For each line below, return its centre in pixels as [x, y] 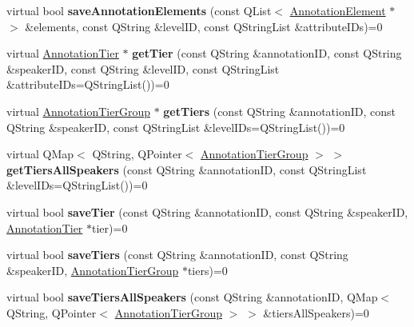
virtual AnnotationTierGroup [78, 111]
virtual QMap [40, 154]
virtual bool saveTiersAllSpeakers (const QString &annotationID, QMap [192, 297]
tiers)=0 [207, 270]
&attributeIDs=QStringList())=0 [88, 84]
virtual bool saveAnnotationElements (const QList [139, 10]
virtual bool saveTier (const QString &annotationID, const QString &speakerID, [207, 211]
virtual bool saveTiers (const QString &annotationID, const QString [177, 255]
